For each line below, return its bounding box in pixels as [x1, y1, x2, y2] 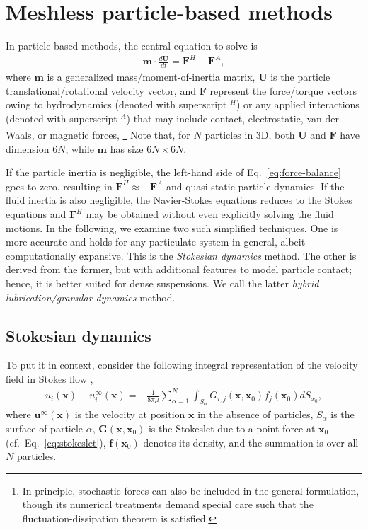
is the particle [270, 69, 330, 84]
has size [110, 141, 144, 156]
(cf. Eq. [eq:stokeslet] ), [6, 434, 106, 449]
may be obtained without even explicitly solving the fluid [86, 207, 334, 221]
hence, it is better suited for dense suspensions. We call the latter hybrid [6, 276, 319, 291]
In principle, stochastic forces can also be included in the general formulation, [22, 483, 360, 497]
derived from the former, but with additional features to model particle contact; [6, 262, 352, 277]
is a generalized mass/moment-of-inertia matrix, [47, 69, 255, 84]
